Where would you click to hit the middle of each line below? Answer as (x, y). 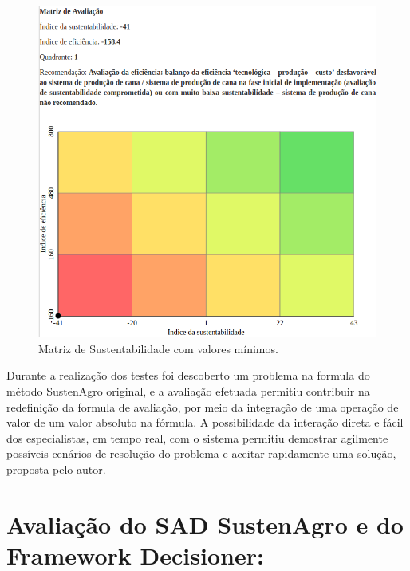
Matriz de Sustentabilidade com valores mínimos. (158, 348)
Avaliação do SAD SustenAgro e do (205, 524)
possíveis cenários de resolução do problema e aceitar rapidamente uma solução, (201, 453)
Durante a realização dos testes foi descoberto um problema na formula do (188, 375)
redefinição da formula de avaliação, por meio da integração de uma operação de (203, 406)
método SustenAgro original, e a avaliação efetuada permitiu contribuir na (188, 391)
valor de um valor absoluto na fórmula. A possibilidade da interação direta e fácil (205, 422)
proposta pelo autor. (56, 469)
